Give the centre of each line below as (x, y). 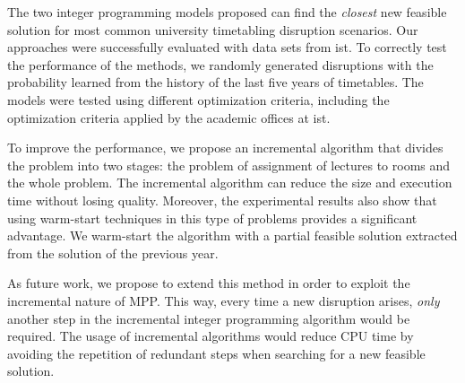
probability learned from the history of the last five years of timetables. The (215, 82)
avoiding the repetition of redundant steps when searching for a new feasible (216, 353)
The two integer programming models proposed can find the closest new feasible (227, 12)
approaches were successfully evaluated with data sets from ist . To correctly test (227, 47)
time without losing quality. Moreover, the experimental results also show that (222, 200)
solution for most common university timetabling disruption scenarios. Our (213, 29)
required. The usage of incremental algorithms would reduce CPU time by (211, 336)
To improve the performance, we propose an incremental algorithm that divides (225, 148)
